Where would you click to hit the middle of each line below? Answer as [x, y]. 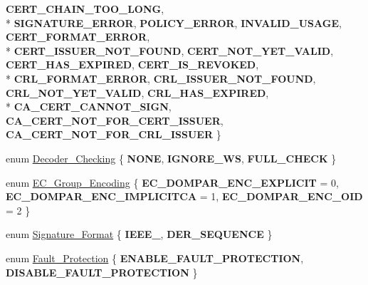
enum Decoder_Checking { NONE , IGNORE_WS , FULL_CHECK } [171, 158]
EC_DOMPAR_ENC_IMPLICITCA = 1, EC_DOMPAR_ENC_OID [184, 196]
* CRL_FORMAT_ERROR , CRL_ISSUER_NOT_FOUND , [161, 78]
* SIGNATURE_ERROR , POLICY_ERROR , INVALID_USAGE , [174, 22]
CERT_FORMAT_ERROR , [78, 37]
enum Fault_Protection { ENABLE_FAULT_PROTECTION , [155, 258]
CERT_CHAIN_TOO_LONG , [85, 9]
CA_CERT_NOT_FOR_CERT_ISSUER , [115, 120]
